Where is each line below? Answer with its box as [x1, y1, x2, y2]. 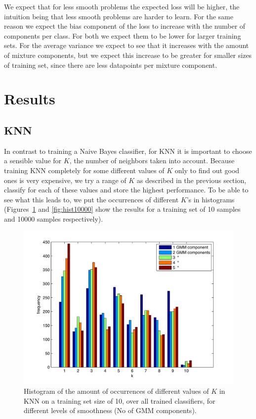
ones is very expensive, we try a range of [4, 175, 127, 185]
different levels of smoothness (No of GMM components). [24, 405, 197, 416]
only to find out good [174, 165, 240, 175]
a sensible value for [4, 155, 62, 166]
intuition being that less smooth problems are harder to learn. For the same [4, 11, 233, 21]
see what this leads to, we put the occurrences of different [4, 194, 179, 204]
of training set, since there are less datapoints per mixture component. [4, 59, 217, 70]
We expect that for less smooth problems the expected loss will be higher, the [4, 1, 240, 11]
